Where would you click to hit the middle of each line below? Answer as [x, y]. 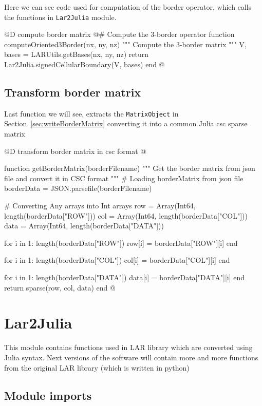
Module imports [48, 395]
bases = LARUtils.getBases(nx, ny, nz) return [77, 54]
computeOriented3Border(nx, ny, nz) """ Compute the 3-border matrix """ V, [125, 44]
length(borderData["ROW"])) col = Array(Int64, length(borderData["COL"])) [126, 215]
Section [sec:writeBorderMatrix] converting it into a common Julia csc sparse [126, 123]
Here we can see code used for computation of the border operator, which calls [128, 7]
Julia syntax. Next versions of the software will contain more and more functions [131, 357]
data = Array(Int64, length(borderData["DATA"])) [84, 226]
